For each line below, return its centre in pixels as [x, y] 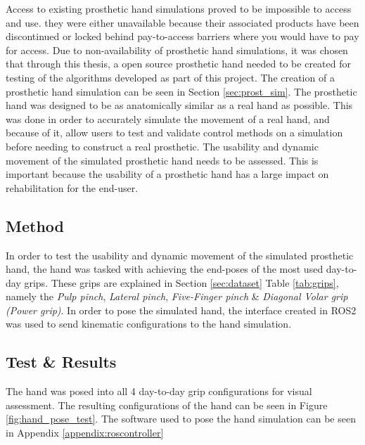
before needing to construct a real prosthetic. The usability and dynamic [162, 146]
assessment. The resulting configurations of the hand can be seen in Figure [167, 405]
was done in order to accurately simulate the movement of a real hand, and [168, 118]
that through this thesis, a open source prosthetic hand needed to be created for [178, 64]
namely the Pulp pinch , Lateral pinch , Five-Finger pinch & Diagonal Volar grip [177, 296]
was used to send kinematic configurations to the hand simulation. [149, 324]
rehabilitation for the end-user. [72, 187]
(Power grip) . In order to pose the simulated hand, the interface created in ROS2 [181, 310]
